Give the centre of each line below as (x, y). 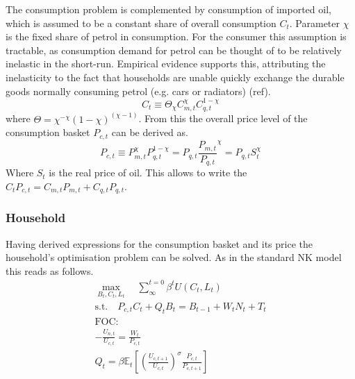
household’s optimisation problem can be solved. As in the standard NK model (174, 257)
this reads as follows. (50, 270)
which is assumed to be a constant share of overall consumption (141, 23)
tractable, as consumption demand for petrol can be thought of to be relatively (174, 50)
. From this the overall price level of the (223, 118)
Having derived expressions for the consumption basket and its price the (159, 243)
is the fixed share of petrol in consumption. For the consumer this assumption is (176, 36)
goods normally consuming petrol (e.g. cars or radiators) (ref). (138, 91)
